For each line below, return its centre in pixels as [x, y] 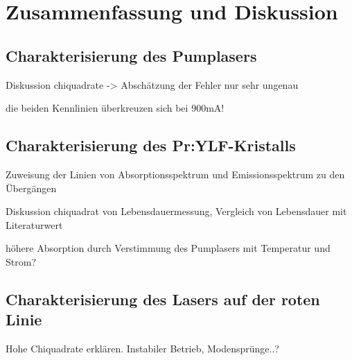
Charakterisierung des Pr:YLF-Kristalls [151, 145]
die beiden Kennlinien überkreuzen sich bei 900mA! [115, 108]
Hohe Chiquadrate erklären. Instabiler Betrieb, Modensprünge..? [142, 349]
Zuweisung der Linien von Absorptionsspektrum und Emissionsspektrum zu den [175, 174]
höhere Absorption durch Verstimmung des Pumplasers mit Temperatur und [168, 248]
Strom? [21, 261]
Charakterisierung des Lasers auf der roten [163, 299]
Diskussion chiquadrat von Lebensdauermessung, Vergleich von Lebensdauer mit [176, 211]
